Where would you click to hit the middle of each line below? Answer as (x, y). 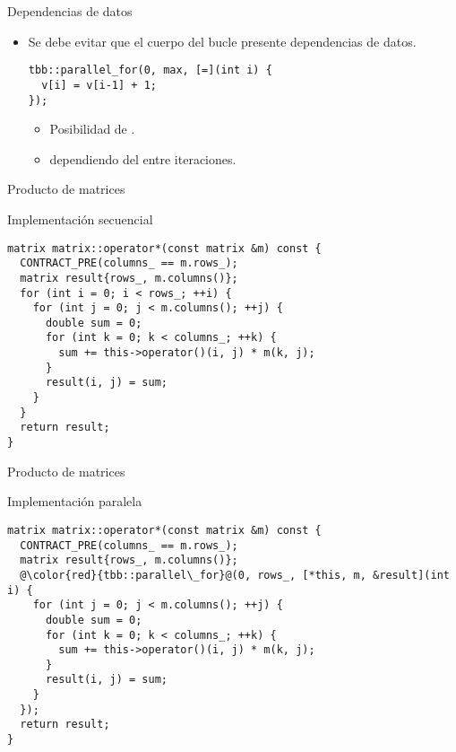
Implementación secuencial (80, 219)
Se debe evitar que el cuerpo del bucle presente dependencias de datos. (222, 41)
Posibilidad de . (92, 129)
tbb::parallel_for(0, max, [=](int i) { (150, 70)
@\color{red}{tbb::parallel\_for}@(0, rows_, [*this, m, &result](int (235, 575)
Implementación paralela (75, 501)
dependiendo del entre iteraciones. (143, 158)
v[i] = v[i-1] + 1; (99, 85)
